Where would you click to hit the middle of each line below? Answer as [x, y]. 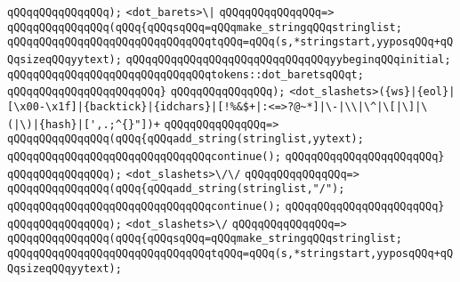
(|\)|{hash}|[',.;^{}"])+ [84, 124]
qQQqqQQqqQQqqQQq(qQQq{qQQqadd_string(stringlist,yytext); [186, 139]
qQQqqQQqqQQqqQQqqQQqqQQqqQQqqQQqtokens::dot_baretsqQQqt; [186, 74]
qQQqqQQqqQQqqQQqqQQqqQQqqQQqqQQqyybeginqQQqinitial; [288, 59]
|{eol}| [433, 92]
